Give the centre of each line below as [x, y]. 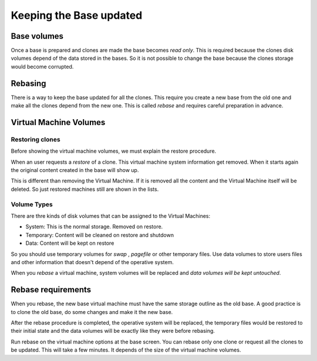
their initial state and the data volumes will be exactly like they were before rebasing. [113, 331]
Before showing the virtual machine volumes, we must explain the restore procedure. [114, 151]
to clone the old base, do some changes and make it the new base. [92, 312]
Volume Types [32, 204]
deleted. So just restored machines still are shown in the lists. [85, 189]
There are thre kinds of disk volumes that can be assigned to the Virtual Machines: [111, 216]
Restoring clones [36, 139]
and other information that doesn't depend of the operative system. [92, 262]
